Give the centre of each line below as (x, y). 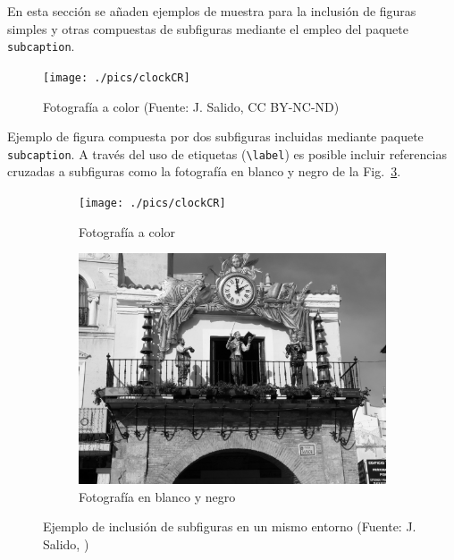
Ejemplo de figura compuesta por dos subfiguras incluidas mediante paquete (215, 136)
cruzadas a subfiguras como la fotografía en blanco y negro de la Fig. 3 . (204, 171)
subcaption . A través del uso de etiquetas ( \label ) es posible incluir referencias (227, 153)
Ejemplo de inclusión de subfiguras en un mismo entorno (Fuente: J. (230, 526)
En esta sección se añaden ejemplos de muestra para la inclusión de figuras (212, 11)
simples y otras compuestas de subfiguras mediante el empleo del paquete (208, 28)
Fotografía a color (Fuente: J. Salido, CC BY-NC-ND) (191, 106)
